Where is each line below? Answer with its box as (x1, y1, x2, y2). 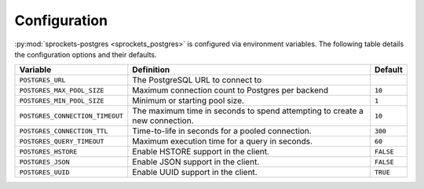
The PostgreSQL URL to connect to (132, 75, 262, 85)
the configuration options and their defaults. (14, 49, 157, 59)
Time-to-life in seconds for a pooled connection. (132, 125, 312, 136)
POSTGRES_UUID (19, 168, 70, 176)
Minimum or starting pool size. (132, 95, 245, 106)
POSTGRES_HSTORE (19, 147, 78, 156)
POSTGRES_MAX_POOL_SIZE (19, 86, 104, 94)
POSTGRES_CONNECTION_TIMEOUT (19, 111, 124, 120)
